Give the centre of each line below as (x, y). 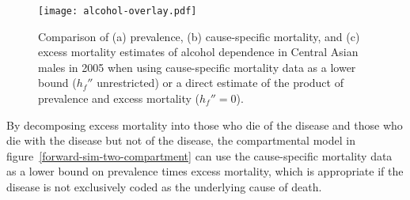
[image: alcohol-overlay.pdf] (118, 11)
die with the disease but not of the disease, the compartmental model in (181, 140)
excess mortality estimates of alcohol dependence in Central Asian (198, 52)
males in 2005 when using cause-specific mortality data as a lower (197, 67)
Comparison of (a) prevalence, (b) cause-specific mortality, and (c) (199, 36)
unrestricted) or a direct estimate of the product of (220, 83)
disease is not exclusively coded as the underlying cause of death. (164, 187)
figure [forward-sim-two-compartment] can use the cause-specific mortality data (199, 155)
